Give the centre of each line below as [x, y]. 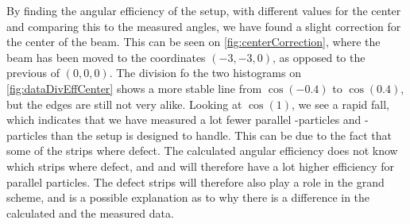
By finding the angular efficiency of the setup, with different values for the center [204, 10]
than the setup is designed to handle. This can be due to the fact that [221, 135]
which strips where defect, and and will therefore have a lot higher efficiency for [201, 166]
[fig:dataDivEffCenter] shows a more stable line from [134, 88]
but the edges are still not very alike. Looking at [124, 104]
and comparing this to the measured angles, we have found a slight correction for [204, 26]
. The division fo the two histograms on [205, 73]
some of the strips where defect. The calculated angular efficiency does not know [202, 151]
